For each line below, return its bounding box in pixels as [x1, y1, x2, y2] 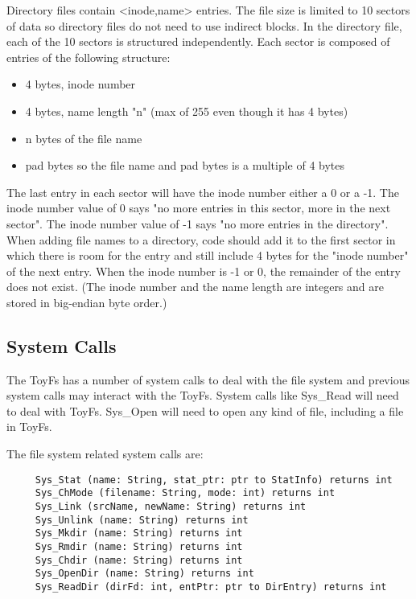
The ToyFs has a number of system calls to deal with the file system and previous [6, 371, 410, 388]
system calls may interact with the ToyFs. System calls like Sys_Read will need [6, 387, 399, 404]
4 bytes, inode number [25, 76, 136, 92]
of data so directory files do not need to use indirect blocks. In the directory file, [6, 17, 402, 34]
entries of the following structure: [6, 48, 171, 65]
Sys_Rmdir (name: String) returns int [35, 540, 243, 552]
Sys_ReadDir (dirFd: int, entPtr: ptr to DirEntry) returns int [35, 581, 387, 593]
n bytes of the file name [25, 129, 142, 146]
